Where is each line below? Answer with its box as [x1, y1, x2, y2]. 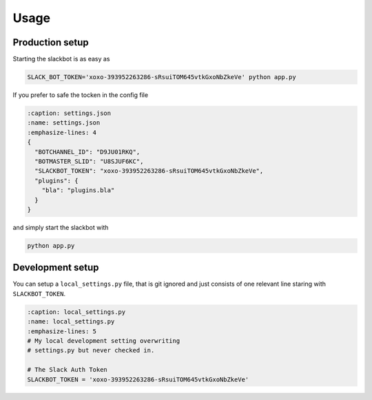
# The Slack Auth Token [27, 366, 108, 374]
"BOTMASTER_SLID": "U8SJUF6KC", [34, 157, 144, 165]
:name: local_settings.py [27, 317, 115, 326]
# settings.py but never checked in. [27, 346, 155, 355]
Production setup [12, 36, 89, 48]
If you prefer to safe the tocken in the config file [12, 91, 148, 99]
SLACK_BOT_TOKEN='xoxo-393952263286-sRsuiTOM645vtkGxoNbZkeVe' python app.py [27, 73, 296, 81]
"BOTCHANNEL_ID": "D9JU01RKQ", [34, 148, 141, 156]
